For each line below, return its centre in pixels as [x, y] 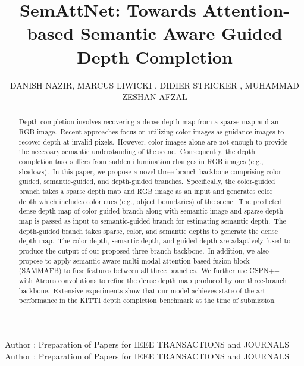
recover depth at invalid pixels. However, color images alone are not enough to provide [153, 141]
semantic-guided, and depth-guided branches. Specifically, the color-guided [159, 181]
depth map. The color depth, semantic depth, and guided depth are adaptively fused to [155, 241]
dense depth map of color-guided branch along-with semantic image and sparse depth [151, 211]
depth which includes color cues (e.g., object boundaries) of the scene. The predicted [150, 201]
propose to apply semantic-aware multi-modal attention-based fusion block [134, 260]
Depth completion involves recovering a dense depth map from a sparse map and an [149, 122]
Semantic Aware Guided [181, 33]
